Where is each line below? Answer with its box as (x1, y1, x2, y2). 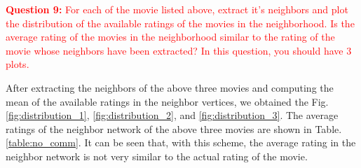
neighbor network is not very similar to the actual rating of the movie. (6, 148, 308, 163)
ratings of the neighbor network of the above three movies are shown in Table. (6, 121, 342, 136)
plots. (6, 57, 29, 71)
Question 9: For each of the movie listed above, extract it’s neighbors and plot (6, 2, 348, 16)
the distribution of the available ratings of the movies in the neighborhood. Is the (6, 15, 355, 30)
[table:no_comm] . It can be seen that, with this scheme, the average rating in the (6, 135, 356, 150)
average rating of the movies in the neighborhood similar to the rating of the (6, 29, 335, 44)
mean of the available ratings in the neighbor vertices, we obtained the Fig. (6, 94, 329, 108)
